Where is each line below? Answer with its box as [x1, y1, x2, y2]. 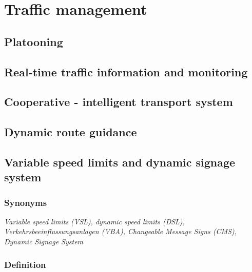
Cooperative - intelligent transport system [4, 94, 233, 110]
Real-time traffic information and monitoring [4, 64, 248, 79]
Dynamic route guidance [4, 124, 137, 140]
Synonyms [4, 196, 47, 208]
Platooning [4, 33, 63, 49]
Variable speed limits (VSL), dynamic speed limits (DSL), [4, 216, 185, 226]
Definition [4, 258, 46, 270]
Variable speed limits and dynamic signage [4, 154, 236, 170]
